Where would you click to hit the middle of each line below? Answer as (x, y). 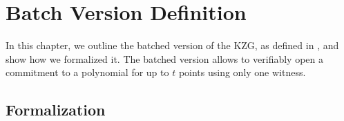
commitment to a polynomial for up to (87, 72)
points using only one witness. (242, 72)
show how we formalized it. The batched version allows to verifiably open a (164, 58)
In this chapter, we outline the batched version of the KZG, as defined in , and (172, 45)
